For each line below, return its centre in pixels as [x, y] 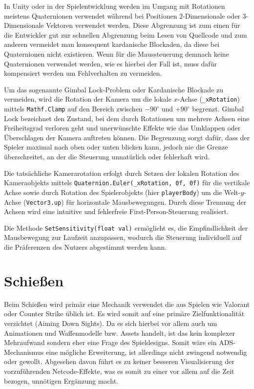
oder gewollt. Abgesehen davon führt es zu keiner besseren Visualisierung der [119, 361]
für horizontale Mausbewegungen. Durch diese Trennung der [156, 202]
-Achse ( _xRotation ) [209, 99]
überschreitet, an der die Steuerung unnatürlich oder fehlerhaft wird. [107, 157]
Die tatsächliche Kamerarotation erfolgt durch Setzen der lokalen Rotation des [122, 173]
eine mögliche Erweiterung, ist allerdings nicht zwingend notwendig [147, 352]
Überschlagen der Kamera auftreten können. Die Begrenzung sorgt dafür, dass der [127, 137]
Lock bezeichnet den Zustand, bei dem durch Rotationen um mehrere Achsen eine [127, 118]
